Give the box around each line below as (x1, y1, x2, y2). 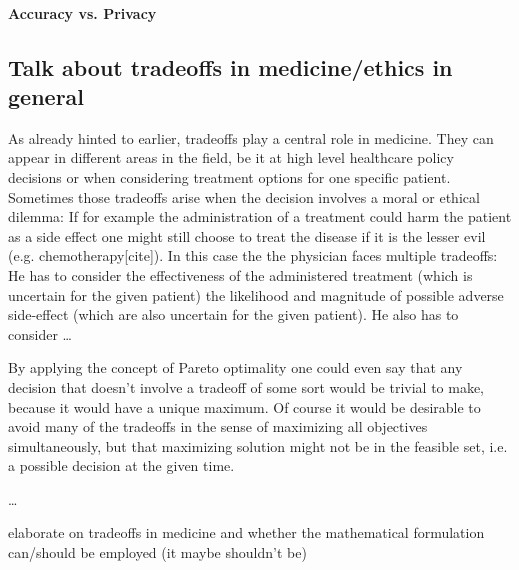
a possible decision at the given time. (8, 455, 235, 476)
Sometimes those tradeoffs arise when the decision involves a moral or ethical (8, 186, 480, 207)
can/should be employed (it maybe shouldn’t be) (8, 542, 307, 563)
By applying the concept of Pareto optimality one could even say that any (8, 357, 463, 378)
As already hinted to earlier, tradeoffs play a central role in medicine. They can (8, 127, 494, 148)
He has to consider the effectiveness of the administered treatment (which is (8, 264, 473, 285)
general (8, 80, 85, 111)
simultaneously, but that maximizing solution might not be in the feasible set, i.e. (8, 435, 508, 456)
